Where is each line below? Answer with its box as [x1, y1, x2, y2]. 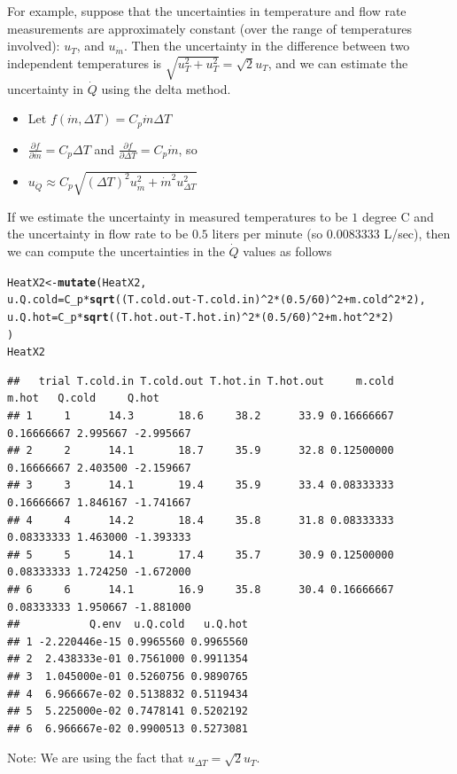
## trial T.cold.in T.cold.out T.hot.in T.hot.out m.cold [7, 374, 394, 387]
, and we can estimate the [267, 53, 408, 72]
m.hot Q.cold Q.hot [7, 392, 159, 405]
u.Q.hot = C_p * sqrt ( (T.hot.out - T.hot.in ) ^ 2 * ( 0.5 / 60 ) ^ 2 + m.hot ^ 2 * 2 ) [7, 310, 394, 324]
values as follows [243, 241, 332, 260]
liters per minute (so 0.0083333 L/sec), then [212, 224, 451, 243]
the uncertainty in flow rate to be [7, 224, 189, 243]
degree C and [361, 207, 434, 225]
